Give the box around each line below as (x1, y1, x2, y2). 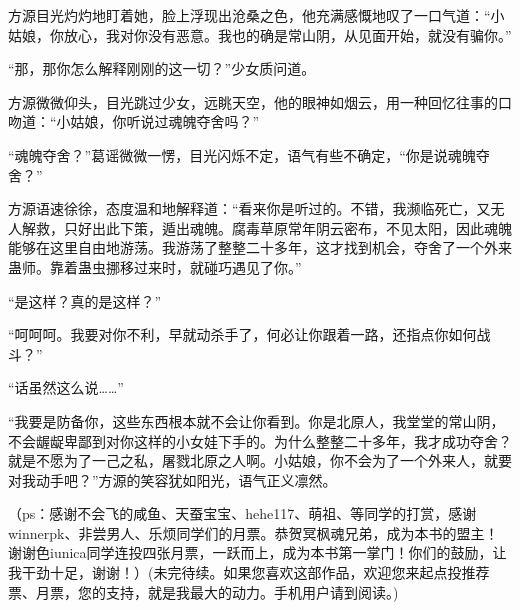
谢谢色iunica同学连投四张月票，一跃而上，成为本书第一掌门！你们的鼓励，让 (8, 542, 507, 563)
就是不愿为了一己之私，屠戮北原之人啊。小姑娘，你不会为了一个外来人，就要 (8, 450, 512, 471)
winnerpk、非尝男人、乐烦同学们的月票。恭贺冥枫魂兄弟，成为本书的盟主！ (8, 522, 499, 543)
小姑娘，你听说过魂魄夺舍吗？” (56, 111, 260, 132)
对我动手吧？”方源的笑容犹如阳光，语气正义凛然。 (8, 469, 337, 490)
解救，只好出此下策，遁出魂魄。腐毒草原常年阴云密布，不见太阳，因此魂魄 (21, 217, 512, 238)
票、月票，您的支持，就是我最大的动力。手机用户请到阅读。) (8, 581, 399, 602)
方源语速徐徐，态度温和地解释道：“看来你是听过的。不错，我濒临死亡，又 (8, 198, 491, 219)
